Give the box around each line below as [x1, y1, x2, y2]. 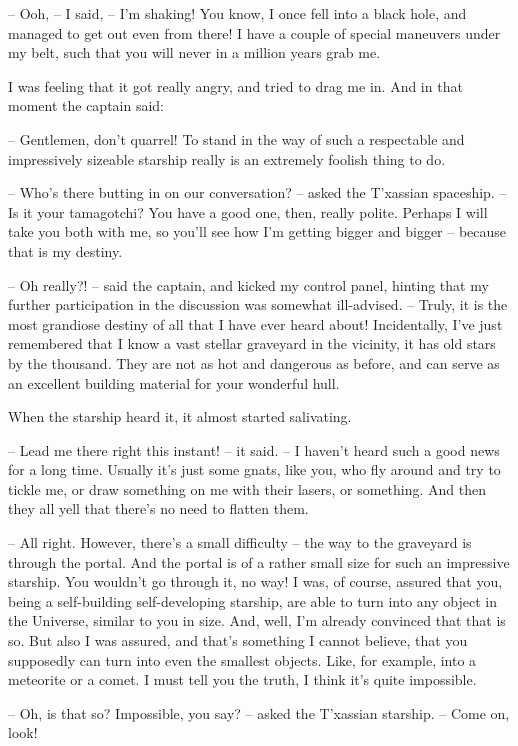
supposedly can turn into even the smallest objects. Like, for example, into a [8, 649, 477, 670]
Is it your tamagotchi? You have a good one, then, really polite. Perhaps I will [8, 201, 488, 222]
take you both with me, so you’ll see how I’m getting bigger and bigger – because [8, 221, 507, 242]
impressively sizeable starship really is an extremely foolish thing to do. [8, 148, 446, 169]
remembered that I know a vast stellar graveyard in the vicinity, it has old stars [8, 333, 496, 354]
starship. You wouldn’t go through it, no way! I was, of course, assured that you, [8, 571, 503, 592]
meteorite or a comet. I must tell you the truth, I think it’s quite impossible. [8, 669, 477, 690]
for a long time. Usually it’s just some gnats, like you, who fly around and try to [8, 459, 501, 480]
